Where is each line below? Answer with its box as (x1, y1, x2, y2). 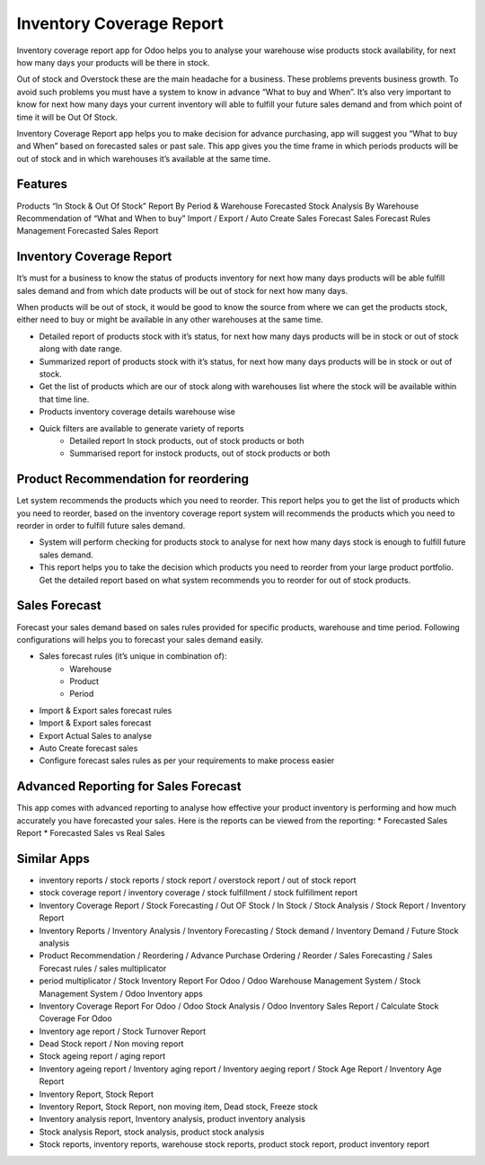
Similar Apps (16, 850, 90, 867)
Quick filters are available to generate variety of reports (39, 422, 244, 433)
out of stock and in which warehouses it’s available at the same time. (16, 153, 271, 164)
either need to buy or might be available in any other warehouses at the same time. (16, 315, 323, 325)
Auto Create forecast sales (39, 743, 138, 754)
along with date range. (39, 343, 123, 354)
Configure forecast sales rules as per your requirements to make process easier (39, 755, 335, 766)
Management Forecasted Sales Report (16, 226, 159, 236)
